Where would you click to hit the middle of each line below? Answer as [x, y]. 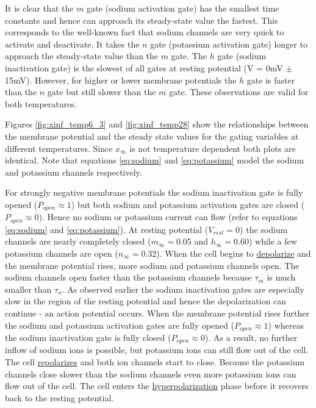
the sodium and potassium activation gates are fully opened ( [120, 325]
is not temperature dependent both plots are [213, 148]
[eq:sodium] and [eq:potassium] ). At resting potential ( [107, 229]
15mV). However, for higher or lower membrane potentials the [121, 80]
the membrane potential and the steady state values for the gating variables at [152, 136]
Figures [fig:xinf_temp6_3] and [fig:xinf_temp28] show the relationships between [157, 124]
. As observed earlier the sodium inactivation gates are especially [183, 289]
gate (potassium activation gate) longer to [229, 44]
